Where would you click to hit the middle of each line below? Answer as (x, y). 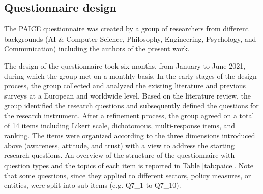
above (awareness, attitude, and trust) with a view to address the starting (119, 145)
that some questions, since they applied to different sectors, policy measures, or (128, 175)
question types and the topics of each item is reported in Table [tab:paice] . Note (129, 165)
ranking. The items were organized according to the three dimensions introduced (130, 135)
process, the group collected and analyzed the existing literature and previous (125, 86)
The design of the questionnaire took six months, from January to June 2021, (125, 65)
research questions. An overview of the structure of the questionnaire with (120, 155)
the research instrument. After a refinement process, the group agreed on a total (129, 115)
